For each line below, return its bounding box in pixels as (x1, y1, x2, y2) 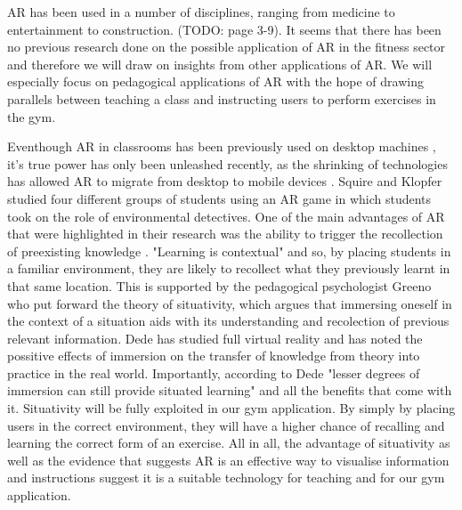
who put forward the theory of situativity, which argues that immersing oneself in (7, 294, 452, 312)
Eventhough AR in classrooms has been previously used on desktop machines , (7, 137, 436, 156)
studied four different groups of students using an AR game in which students (7, 189, 432, 207)
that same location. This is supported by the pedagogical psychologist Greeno (7, 276, 432, 295)
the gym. (7, 107, 56, 125)
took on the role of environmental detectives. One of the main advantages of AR (7, 206, 445, 225)
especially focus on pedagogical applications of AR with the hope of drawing (7, 72, 424, 91)
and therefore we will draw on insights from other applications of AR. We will (7, 54, 433, 73)
